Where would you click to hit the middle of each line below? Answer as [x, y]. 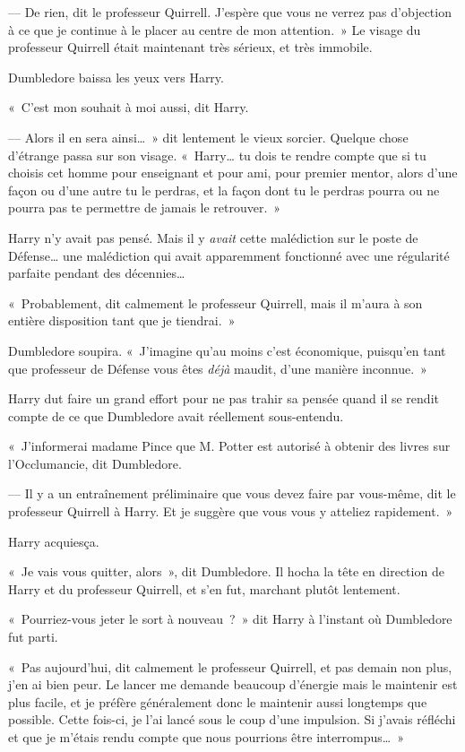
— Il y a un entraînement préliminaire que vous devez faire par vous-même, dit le [232, 493]
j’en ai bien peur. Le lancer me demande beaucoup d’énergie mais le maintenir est [233, 684]
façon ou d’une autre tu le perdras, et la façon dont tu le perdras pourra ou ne [224, 190]
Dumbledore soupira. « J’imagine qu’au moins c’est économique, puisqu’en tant [227, 350]
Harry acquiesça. [54, 541]
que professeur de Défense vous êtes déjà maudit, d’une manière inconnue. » [218, 368]
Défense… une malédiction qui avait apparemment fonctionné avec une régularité [229, 255]
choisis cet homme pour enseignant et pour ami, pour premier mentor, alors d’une [233, 173]
